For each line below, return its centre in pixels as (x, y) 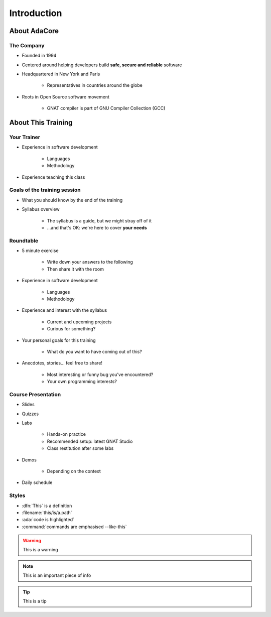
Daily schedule (37, 482)
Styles (17, 496)
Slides (28, 405)
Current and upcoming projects (79, 322)
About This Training (41, 123)
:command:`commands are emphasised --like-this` (74, 527)
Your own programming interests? (82, 382)
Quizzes (30, 414)
